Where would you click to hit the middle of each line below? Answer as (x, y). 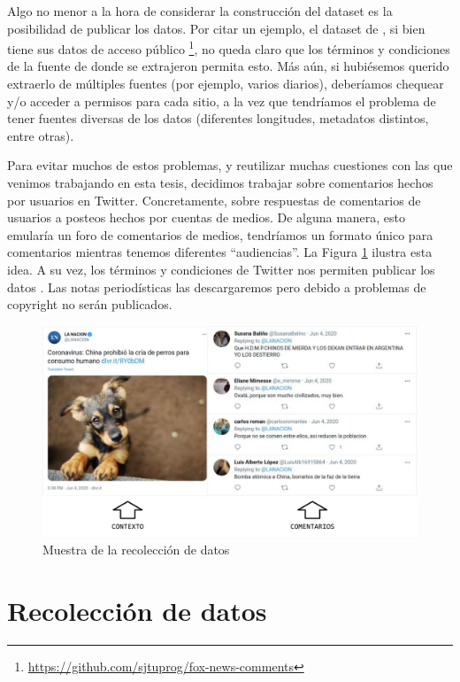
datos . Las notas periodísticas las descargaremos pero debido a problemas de (217, 287)
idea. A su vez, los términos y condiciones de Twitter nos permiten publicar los (221, 269)
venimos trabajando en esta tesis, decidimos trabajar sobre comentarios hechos (220, 182)
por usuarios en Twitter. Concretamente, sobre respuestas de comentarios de (214, 200)
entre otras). (41, 135)
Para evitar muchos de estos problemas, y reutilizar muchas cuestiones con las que (230, 165)
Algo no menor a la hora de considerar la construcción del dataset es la (200, 11)
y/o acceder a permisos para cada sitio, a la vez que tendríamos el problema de (222, 101)
